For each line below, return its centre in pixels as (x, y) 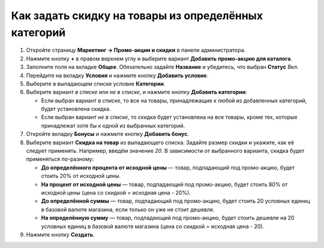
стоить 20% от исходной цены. (81, 176)
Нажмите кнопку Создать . (61, 234)
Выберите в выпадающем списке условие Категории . (96, 83)
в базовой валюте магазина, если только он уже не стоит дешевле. (128, 209)
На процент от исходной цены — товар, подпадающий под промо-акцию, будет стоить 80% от (164, 184)
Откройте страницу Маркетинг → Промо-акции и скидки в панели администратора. (136, 50)
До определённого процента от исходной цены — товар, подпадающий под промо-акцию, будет (168, 167)
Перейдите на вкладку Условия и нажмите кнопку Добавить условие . (117, 75)
